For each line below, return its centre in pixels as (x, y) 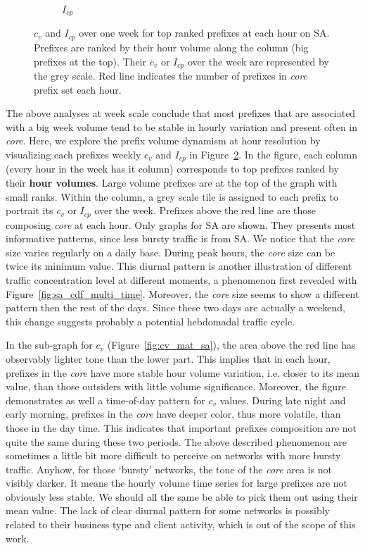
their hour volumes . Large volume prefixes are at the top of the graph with (172, 182)
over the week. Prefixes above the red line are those (205, 210)
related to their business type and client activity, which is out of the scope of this (181, 524)
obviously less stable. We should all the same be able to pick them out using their (182, 496)
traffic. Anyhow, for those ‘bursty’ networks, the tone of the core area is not (169, 469)
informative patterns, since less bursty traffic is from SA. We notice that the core (180, 238)
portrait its (30, 210)
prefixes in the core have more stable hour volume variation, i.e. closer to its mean (182, 372)
